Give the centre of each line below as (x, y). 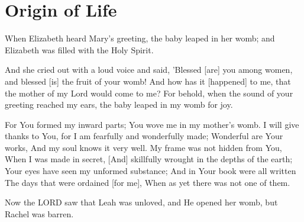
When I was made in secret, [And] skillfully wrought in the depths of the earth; (149, 159)
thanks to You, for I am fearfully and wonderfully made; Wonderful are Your (144, 136)
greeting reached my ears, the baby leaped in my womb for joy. (119, 104)
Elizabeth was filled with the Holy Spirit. (79, 49)
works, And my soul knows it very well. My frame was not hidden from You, (143, 147)
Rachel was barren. (39, 213)
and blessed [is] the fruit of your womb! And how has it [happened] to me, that (148, 81)
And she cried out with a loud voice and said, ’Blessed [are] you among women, (149, 70)
